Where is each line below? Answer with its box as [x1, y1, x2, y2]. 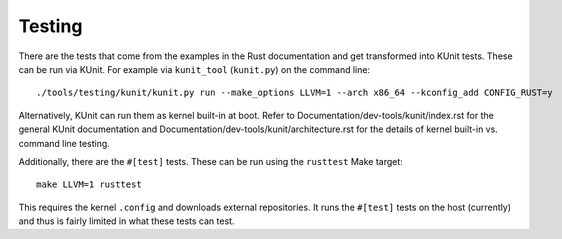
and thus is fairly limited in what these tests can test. [18, 215, 235, 227]
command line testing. [18, 137, 110, 149]
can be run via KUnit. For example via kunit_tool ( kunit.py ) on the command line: [18, 63, 370, 75]
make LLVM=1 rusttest [36, 179, 142, 190]
